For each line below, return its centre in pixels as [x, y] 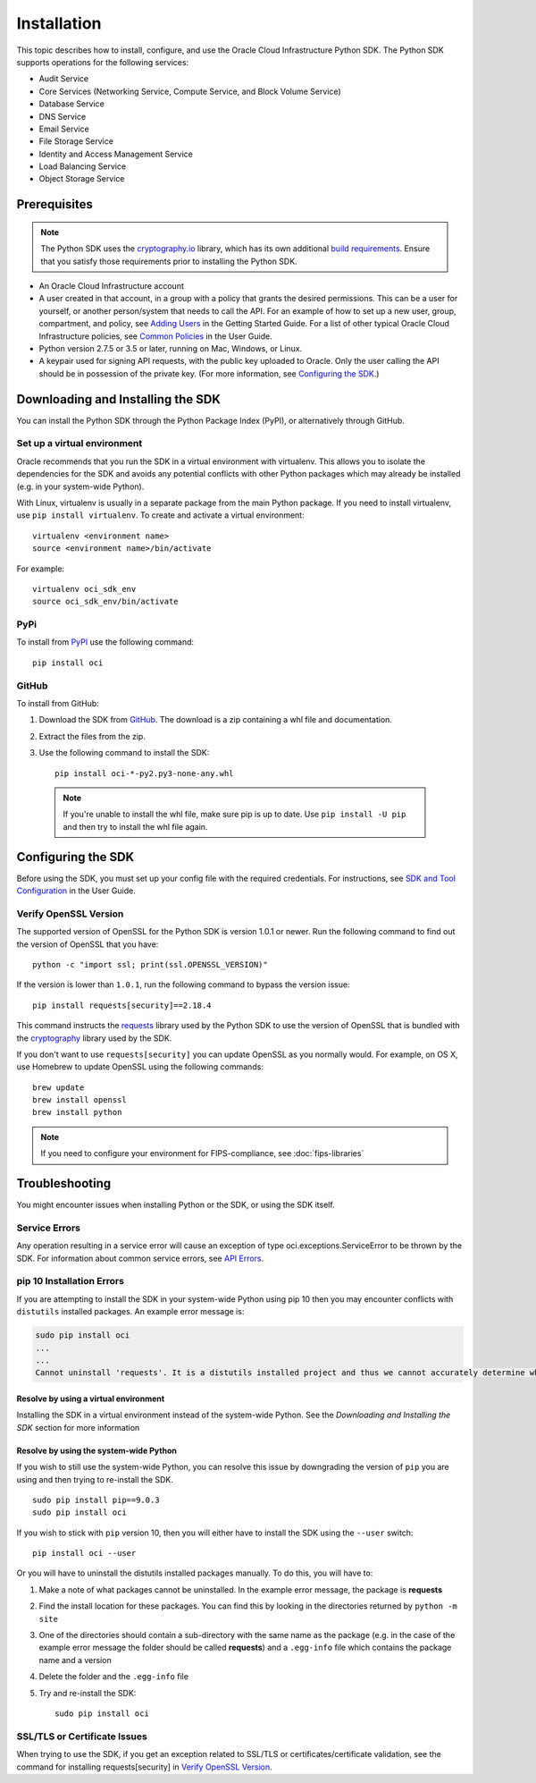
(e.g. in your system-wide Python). [80, 486]
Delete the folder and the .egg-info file [114, 1677]
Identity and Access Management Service [116, 154]
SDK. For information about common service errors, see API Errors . [140, 1258]
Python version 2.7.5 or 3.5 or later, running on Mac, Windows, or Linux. [171, 348]
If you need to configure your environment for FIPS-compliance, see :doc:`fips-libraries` [202, 1153]
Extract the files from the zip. [92, 736]
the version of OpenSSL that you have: [88, 944]
